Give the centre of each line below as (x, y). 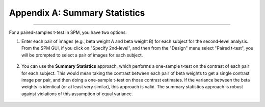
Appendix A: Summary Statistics (77, 13)
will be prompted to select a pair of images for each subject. (82, 55)
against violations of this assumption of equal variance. (77, 94)
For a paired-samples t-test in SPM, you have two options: (68, 32)
